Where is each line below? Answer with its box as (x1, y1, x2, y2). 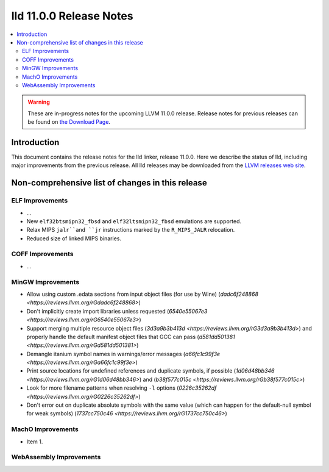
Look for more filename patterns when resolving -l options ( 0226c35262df (26, 384, 217, 392)
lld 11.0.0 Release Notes (11, 9, 133, 23)
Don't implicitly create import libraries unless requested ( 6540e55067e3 (26, 307, 208, 315)
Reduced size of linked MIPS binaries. (26, 235, 122, 242)
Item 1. (26, 438, 43, 445)
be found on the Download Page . (27, 118, 111, 126)
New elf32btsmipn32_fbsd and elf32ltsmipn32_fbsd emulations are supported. (26, 217, 242, 225)
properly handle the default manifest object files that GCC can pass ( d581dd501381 (26, 333, 235, 340)
